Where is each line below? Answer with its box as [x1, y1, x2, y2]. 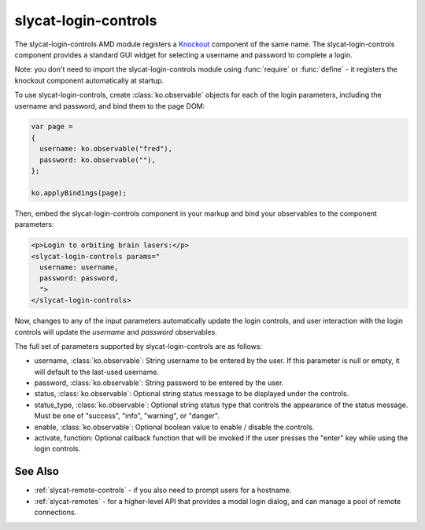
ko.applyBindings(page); [31, 188, 128, 197]
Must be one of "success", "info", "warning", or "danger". [34, 411, 220, 421]
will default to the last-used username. [34, 367, 159, 376]
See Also [14, 465, 59, 478]
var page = [31, 122, 73, 132]
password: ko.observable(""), [39, 155, 157, 165]
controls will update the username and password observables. [14, 327, 218, 336]
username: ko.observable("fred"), [39, 144, 173, 154]
